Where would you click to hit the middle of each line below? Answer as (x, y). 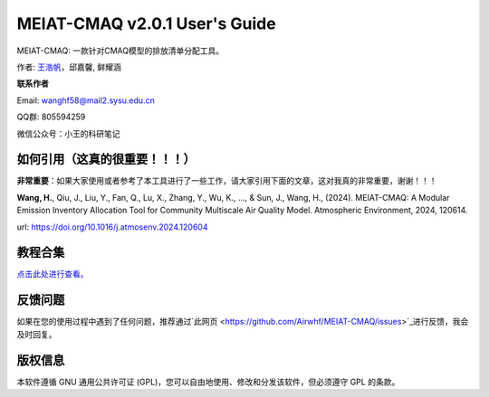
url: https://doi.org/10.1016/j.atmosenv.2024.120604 (112, 227)
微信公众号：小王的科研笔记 (68, 133)
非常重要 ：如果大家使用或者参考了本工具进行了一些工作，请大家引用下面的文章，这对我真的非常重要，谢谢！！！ (227, 181)
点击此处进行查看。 (53, 274)
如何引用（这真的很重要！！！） (106, 160)
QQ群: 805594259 (51, 117)
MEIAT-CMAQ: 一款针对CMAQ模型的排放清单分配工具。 (120, 51)
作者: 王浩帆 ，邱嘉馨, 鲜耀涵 (69, 67)
